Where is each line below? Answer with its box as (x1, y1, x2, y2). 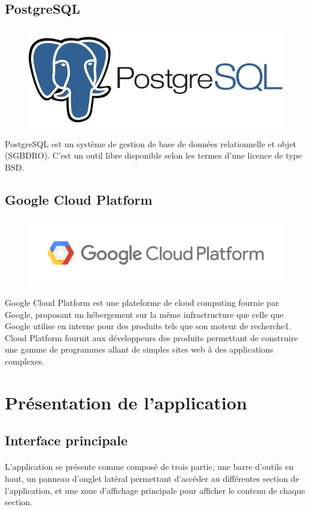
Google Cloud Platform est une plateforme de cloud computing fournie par (5, 296, 279, 309)
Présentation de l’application (5, 390, 247, 414)
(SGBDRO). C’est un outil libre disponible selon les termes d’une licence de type (5, 149, 302, 162)
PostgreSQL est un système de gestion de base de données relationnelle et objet (5, 137, 297, 150)
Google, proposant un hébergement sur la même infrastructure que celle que (5, 308, 284, 320)
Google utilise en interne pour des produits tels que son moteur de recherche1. (5, 320, 291, 332)
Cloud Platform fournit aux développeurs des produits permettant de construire (5, 331, 298, 344)
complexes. (5, 355, 44, 368)
